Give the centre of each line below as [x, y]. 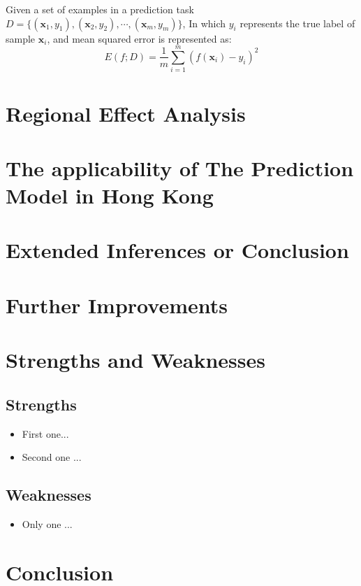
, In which [204, 23]
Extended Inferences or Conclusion [177, 250]
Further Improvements [117, 305]
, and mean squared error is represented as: [139, 38]
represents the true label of [297, 23]
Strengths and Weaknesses [135, 360]
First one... [45, 433]
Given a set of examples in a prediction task [100, 9]
